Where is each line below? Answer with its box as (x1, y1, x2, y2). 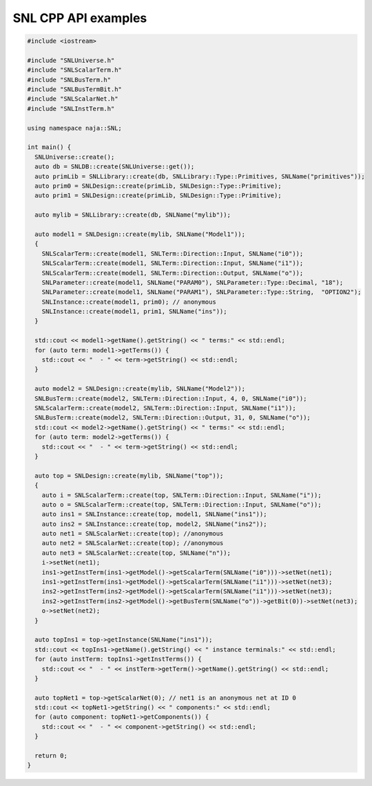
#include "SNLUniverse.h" (27, 56, 115, 64)
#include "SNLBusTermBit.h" (27, 86, 122, 93)
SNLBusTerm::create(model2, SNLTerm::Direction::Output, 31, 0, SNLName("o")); (34, 414, 311, 422)
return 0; (34, 752, 68, 760)
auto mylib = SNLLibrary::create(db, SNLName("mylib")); (34, 211, 231, 219)
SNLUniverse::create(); (34, 153, 115, 161)
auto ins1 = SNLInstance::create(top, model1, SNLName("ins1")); (41, 511, 267, 518)
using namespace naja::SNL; (27, 124, 122, 132)
